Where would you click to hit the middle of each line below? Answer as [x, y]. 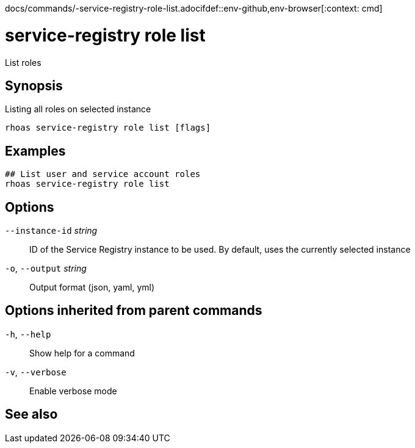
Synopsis [34, 85]
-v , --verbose [36, 372]
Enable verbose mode [73, 391]
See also [31, 414]
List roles [23, 62]
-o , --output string [46, 269]
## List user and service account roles [103, 174]
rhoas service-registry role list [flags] [108, 128]
